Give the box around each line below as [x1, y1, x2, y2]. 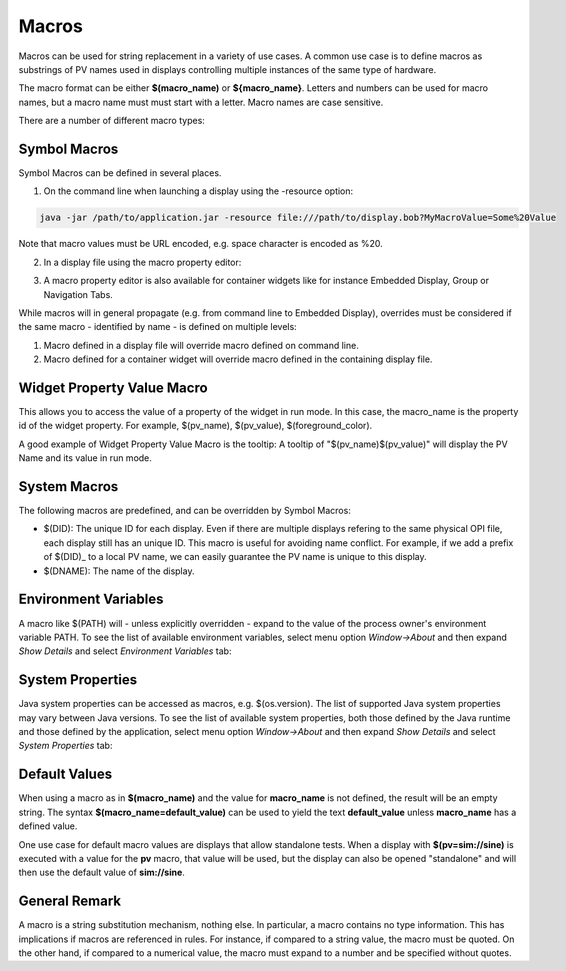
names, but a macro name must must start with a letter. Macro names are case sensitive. [18, 96, 384, 108]
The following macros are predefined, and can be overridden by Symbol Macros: [18, 505, 352, 517]
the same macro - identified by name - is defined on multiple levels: [18, 321, 297, 333]
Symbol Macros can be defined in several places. [18, 167, 222, 179]
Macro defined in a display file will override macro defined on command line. [43, 339, 359, 351]
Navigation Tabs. [43, 288, 114, 300]
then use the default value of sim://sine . [18, 866, 185, 879]
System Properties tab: [18, 740, 113, 752]
